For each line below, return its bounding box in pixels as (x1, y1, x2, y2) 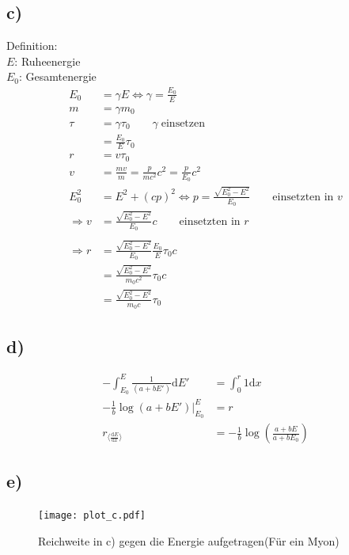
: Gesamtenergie (19, 68, 97, 85)
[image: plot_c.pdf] (38, 510, 146, 522)
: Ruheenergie (14, 52, 81, 69)
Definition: (6, 37, 58, 54)
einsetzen (161, 117, 206, 129)
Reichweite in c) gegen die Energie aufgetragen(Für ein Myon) (38, 532, 340, 549)
